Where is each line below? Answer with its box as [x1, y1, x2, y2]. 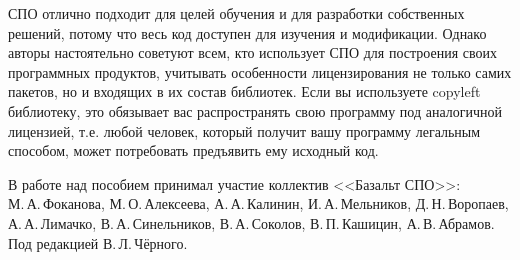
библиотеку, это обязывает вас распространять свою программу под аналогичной [8, 100, 503, 121]
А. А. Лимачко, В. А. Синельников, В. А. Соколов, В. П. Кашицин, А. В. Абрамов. [8, 212, 495, 233]
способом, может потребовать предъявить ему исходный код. [8, 140, 379, 161]
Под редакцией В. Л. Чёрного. [8, 232, 188, 253]
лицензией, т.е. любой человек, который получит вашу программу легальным [8, 120, 481, 141]
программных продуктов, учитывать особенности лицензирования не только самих [8, 61, 512, 82]
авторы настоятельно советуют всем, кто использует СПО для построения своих [8, 42, 497, 63]
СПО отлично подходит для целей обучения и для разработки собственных [8, 3, 465, 23]
